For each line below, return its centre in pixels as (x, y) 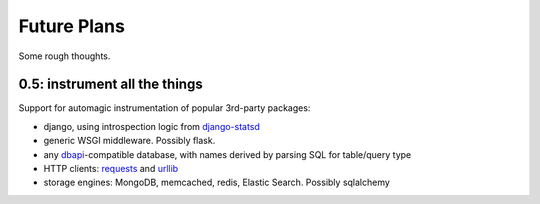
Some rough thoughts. (64, 56)
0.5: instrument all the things (111, 84)
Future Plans (71, 26)
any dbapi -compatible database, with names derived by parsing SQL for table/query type (227, 154)
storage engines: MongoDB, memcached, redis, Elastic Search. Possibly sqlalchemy (216, 182)
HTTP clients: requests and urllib (111, 169)
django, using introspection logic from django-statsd (151, 126)
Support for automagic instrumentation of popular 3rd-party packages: (164, 108)
